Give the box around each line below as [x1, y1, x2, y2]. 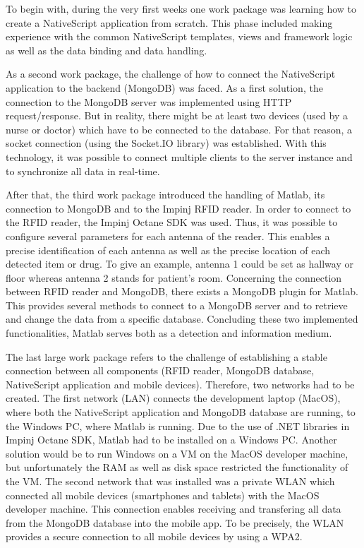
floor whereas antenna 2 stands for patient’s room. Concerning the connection [6, 270, 342, 285]
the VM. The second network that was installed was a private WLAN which [6, 474, 335, 488]
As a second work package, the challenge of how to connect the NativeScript [6, 66, 336, 81]
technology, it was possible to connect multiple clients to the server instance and [6, 149, 353, 164]
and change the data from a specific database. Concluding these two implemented [6, 311, 358, 326]
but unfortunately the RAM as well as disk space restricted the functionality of [6, 460, 348, 475]
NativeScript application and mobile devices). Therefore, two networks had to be [6, 376, 355, 391]
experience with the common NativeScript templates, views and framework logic [6, 29, 353, 44]
